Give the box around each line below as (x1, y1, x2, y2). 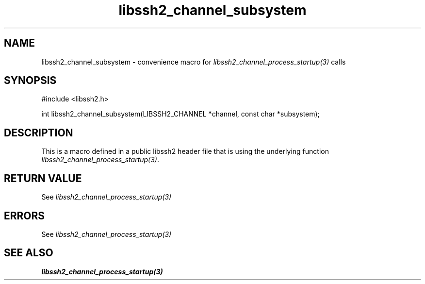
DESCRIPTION (4, 126, 73, 139)
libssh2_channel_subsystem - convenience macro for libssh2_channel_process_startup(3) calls (41, 57, 346, 66)
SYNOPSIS (4, 74, 57, 87)
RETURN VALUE (4, 172, 82, 184)
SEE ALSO (4, 247, 53, 259)
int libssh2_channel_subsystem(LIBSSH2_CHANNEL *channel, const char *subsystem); (41, 110, 320, 118)
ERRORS (4, 209, 45, 222)
